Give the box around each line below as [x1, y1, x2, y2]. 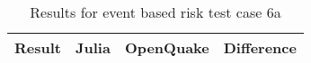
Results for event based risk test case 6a [30, 2, 281, 22]
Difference [223, 37, 297, 58]
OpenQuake [124, 37, 209, 58]
